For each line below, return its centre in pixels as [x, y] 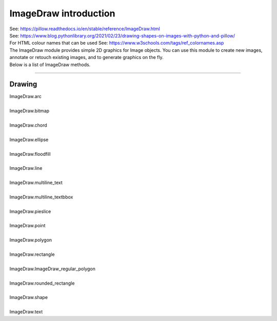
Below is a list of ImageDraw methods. [50, 65]
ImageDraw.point [27, 226]
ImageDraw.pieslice [30, 211]
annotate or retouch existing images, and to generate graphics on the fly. [86, 57]
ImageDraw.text [26, 312]
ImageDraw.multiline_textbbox [41, 197]
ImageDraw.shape [29, 297]
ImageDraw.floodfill [30, 154]
